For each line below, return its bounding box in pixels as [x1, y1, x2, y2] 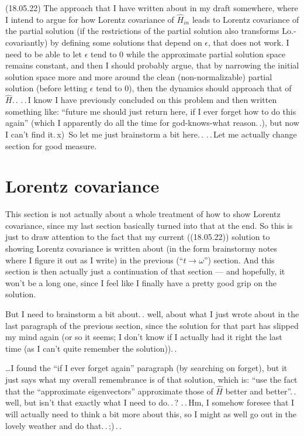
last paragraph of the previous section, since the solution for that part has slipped [5, 319, 299, 331]
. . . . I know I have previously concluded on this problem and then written [12, 94, 277, 106]
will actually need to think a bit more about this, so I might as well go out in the [5, 408, 297, 420]
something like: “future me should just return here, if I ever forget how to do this [5, 105, 296, 117]
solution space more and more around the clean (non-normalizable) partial [5, 70, 272, 83]
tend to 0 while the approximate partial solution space [91, 47, 286, 60]
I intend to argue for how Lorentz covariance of [5, 13, 174, 25]
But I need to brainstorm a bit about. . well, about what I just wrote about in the [5, 308, 299, 320]
